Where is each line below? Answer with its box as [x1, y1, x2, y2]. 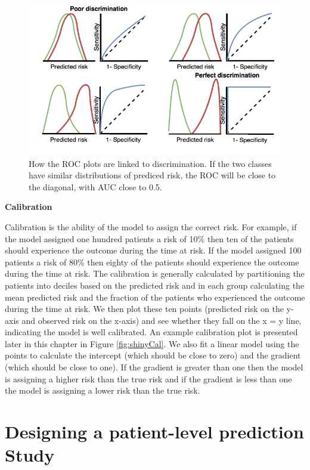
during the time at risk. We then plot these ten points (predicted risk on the [5, 302, 284, 315]
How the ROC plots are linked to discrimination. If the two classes [29, 157, 272, 169]
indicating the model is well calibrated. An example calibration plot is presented [5, 326, 298, 338]
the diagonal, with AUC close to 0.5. [29, 180, 162, 193]
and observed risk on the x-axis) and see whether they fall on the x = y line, [21, 314, 302, 326]
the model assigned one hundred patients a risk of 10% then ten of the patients [5, 232, 294, 245]
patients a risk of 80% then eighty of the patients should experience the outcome [5, 255, 299, 268]
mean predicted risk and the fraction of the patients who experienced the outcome [5, 290, 305, 303]
